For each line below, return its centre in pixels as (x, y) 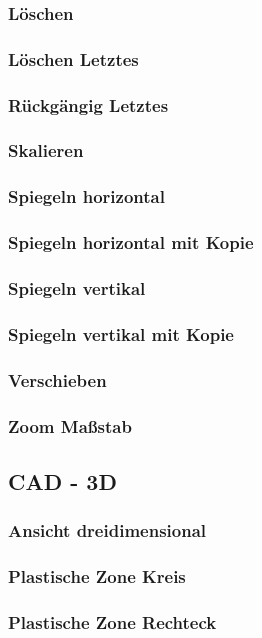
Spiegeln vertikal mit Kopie (121, 333)
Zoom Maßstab (70, 425)
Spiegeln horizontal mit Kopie (131, 242)
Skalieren (46, 150)
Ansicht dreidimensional (107, 530)
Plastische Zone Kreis (97, 575)
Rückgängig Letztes (88, 104)
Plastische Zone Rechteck (112, 621)
